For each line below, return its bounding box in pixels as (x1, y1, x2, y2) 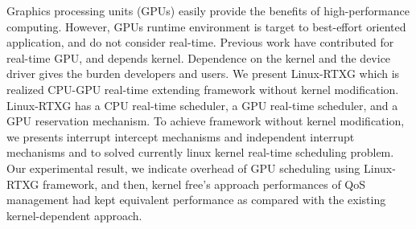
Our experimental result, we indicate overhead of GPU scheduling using (6, 159, 360, 176)
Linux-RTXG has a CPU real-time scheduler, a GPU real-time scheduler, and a (6, 96, 398, 113)
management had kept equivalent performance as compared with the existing (6, 191, 386, 208)
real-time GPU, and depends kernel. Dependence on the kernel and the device (6, 49, 391, 66)
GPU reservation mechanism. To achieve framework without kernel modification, (6, 112, 405, 129)
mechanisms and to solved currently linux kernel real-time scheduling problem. (6, 144, 394, 161)
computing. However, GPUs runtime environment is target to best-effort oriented (6, 18, 406, 35)
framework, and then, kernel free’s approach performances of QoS (43, 175, 366, 192)
